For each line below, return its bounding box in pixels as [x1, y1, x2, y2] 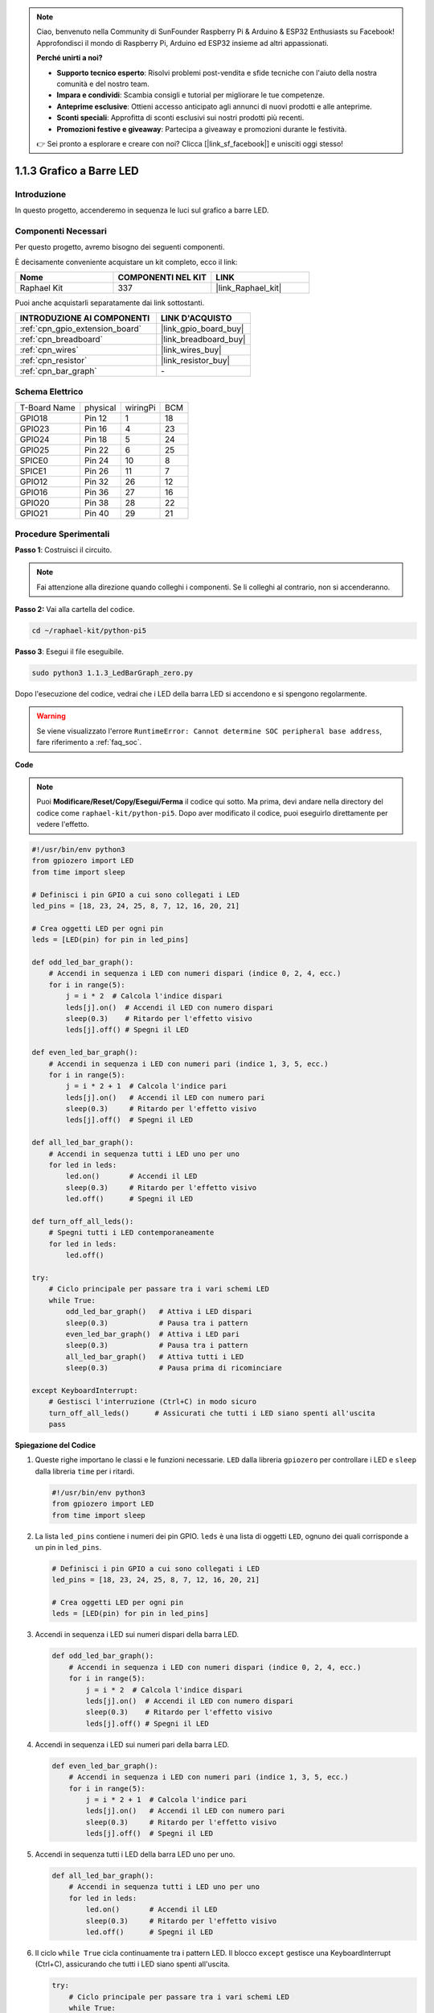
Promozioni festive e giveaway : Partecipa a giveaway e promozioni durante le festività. [56, 124, 347, 134]
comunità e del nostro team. [56, 79, 150, 89]
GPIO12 [19, 476, 48, 487]
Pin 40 [84, 508, 109, 519]
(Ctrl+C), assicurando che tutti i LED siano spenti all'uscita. [35, 1959, 231, 1969]
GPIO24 [19, 434, 50, 445]
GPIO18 [19, 413, 48, 424]
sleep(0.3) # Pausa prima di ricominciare [65, 1363, 282, 1373]
